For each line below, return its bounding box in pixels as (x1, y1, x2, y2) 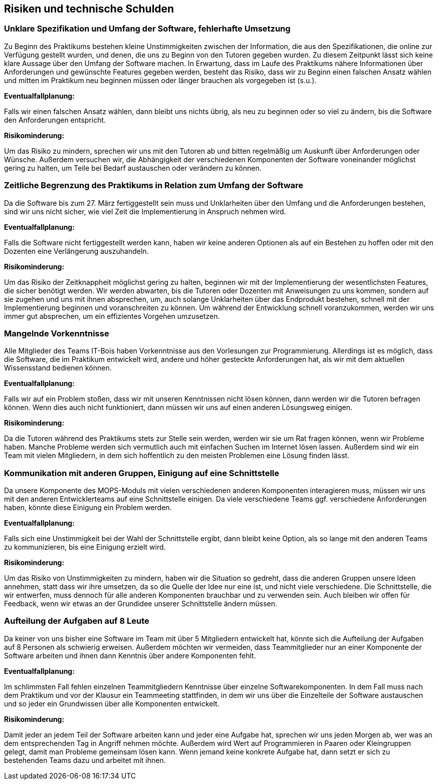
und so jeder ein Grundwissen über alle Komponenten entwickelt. (4, 699, 220, 708)
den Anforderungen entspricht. (4, 115, 106, 124)
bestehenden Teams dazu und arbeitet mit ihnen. (4, 755, 166, 764)
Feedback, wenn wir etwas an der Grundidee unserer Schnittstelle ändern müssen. (4, 599, 278, 608)
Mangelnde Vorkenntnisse (4, 328, 109, 338)
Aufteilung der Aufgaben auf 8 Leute (4, 616, 149, 626)
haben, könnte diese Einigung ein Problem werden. (4, 503, 172, 512)
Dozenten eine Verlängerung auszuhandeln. (4, 246, 149, 255)
